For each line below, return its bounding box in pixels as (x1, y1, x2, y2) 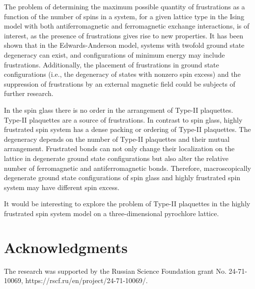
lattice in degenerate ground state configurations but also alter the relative (4, 153, 228, 163)
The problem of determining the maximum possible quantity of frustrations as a (4, 1, 245, 11)
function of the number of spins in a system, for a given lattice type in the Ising (4, 11, 244, 21)
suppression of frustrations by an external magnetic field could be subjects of (4, 78, 235, 89)
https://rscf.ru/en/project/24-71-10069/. (25, 275, 148, 286)
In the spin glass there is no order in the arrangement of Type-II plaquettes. (4, 104, 233, 115)
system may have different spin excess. (4, 182, 119, 192)
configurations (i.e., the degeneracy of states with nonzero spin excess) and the (4, 69, 241, 79)
